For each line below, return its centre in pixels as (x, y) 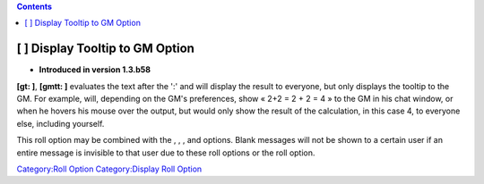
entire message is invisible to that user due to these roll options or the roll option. (166, 153)
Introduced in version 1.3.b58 (95, 70)
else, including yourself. (60, 123)
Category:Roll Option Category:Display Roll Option (109, 169)
